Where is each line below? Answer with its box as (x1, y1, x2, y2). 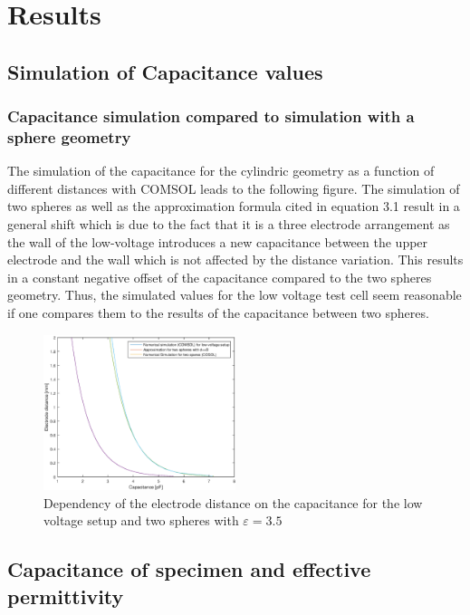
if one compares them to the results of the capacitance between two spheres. (7, 303, 429, 322)
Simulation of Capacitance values (7, 57, 323, 85)
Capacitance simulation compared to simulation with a (7, 105, 415, 128)
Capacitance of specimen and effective (7, 555, 371, 583)
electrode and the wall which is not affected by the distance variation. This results (7, 250, 464, 269)
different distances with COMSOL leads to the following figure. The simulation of (7, 178, 460, 197)
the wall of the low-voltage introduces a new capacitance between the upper (7, 232, 428, 251)
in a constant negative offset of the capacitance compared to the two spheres (7, 267, 432, 286)
